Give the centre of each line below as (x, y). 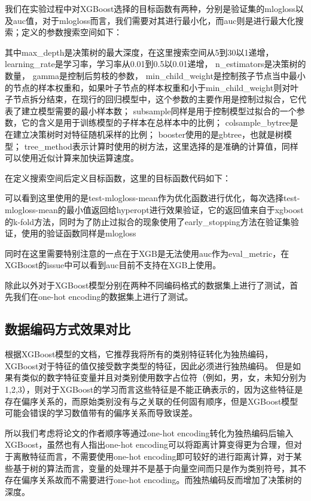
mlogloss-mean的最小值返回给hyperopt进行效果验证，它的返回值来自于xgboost (154, 209)
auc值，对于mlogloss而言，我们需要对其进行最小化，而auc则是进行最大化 (154, 20)
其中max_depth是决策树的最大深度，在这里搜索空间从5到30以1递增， (139, 52)
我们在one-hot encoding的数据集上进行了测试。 (103, 297)
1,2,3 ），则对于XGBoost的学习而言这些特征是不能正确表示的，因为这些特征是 (154, 389)
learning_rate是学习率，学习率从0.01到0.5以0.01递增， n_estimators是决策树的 (155, 64)
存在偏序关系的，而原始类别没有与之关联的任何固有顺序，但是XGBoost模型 (152, 401)
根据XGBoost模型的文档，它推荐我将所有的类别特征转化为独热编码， (139, 354)
